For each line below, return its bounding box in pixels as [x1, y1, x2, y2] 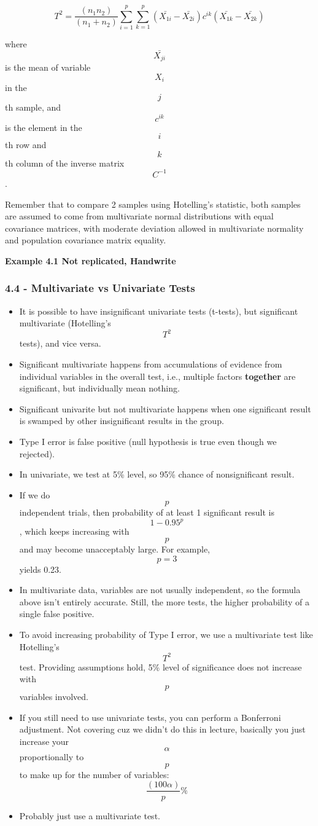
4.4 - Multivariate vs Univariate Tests [5, 280, 195, 296]
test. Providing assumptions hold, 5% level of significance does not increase [19, 660, 302, 673]
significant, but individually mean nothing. [19, 382, 180, 395]
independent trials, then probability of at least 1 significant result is [19, 506, 274, 519]
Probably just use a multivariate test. [19, 809, 160, 822]
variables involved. [19, 690, 88, 702]
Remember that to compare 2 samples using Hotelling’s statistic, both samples [5, 197, 301, 210]
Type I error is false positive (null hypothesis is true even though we [19, 435, 277, 448]
